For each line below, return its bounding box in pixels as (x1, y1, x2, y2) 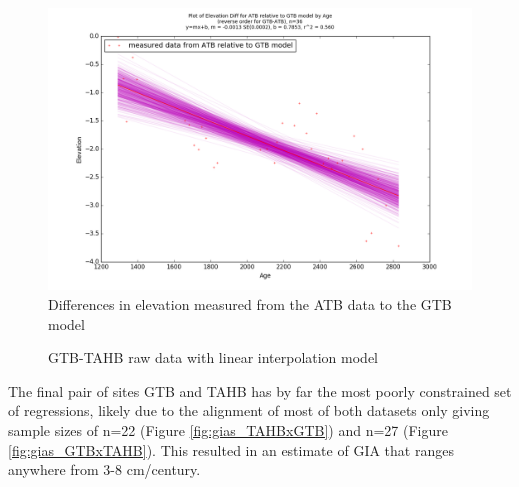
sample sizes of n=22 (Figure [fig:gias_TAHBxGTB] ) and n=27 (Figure (8, 419, 448, 440)
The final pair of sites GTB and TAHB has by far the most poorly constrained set (8, 380, 512, 401)
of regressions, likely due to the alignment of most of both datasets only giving (8, 400, 490, 421)
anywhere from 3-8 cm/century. (8, 459, 201, 480)
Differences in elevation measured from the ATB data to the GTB (48, 293, 452, 314)
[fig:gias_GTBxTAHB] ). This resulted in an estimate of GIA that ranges (8, 439, 454, 460)
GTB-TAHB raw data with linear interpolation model (48, 347, 379, 368)
